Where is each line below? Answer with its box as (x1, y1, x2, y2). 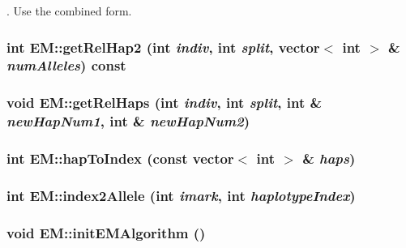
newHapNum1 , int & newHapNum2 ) (6, 111, 250, 131)
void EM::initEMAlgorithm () (6, 222, 206, 242)
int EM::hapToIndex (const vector (6, 148, 234, 169)
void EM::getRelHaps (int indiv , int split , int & (6, 92, 323, 113)
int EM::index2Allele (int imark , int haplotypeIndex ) (6, 185, 356, 205)
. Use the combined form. (6, 2, 132, 19)
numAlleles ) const (6, 55, 126, 75)
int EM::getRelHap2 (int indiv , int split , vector (6, 36, 320, 57)
